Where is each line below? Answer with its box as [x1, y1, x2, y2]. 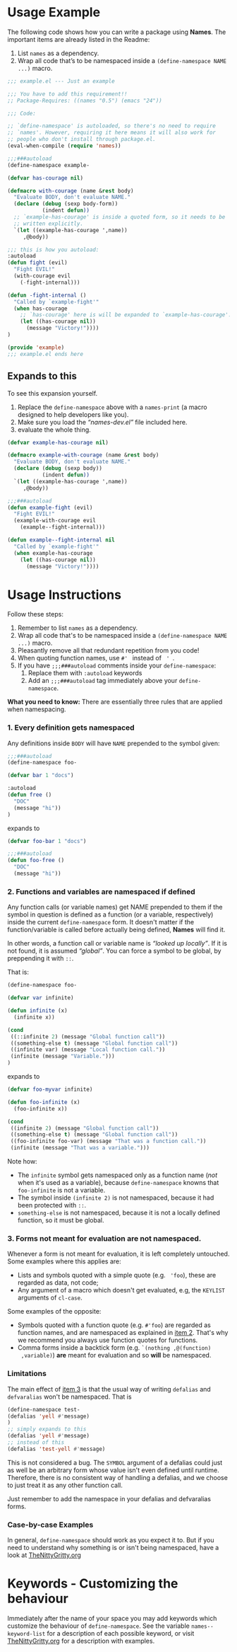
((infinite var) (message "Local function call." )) [10, 1046, 166, 1053]
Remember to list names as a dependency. [17, 624, 138, 632]
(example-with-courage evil [13, 517, 97, 524]
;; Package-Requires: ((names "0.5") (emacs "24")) [7, 97, 162, 104]
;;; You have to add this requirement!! [7, 90, 128, 98]
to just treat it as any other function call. [7, 1481, 123, 1489]
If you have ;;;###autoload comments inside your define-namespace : [17, 661, 217, 670]
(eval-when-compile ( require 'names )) [7, 142, 121, 149]
